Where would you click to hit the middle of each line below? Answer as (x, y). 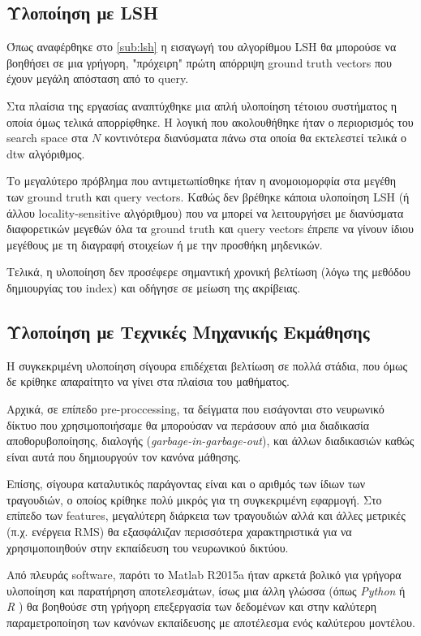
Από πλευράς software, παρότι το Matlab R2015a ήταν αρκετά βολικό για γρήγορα (204, 575)
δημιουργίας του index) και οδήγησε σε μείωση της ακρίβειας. (154, 287)
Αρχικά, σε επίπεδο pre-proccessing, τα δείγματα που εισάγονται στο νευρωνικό (195, 408)
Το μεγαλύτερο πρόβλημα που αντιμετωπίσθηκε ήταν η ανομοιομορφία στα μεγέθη (202, 181)
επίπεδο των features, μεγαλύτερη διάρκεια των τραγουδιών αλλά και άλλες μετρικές (206, 515)
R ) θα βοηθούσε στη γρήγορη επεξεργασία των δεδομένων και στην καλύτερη (191, 606)
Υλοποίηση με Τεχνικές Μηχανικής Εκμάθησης (188, 331)
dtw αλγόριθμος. (46, 153)
